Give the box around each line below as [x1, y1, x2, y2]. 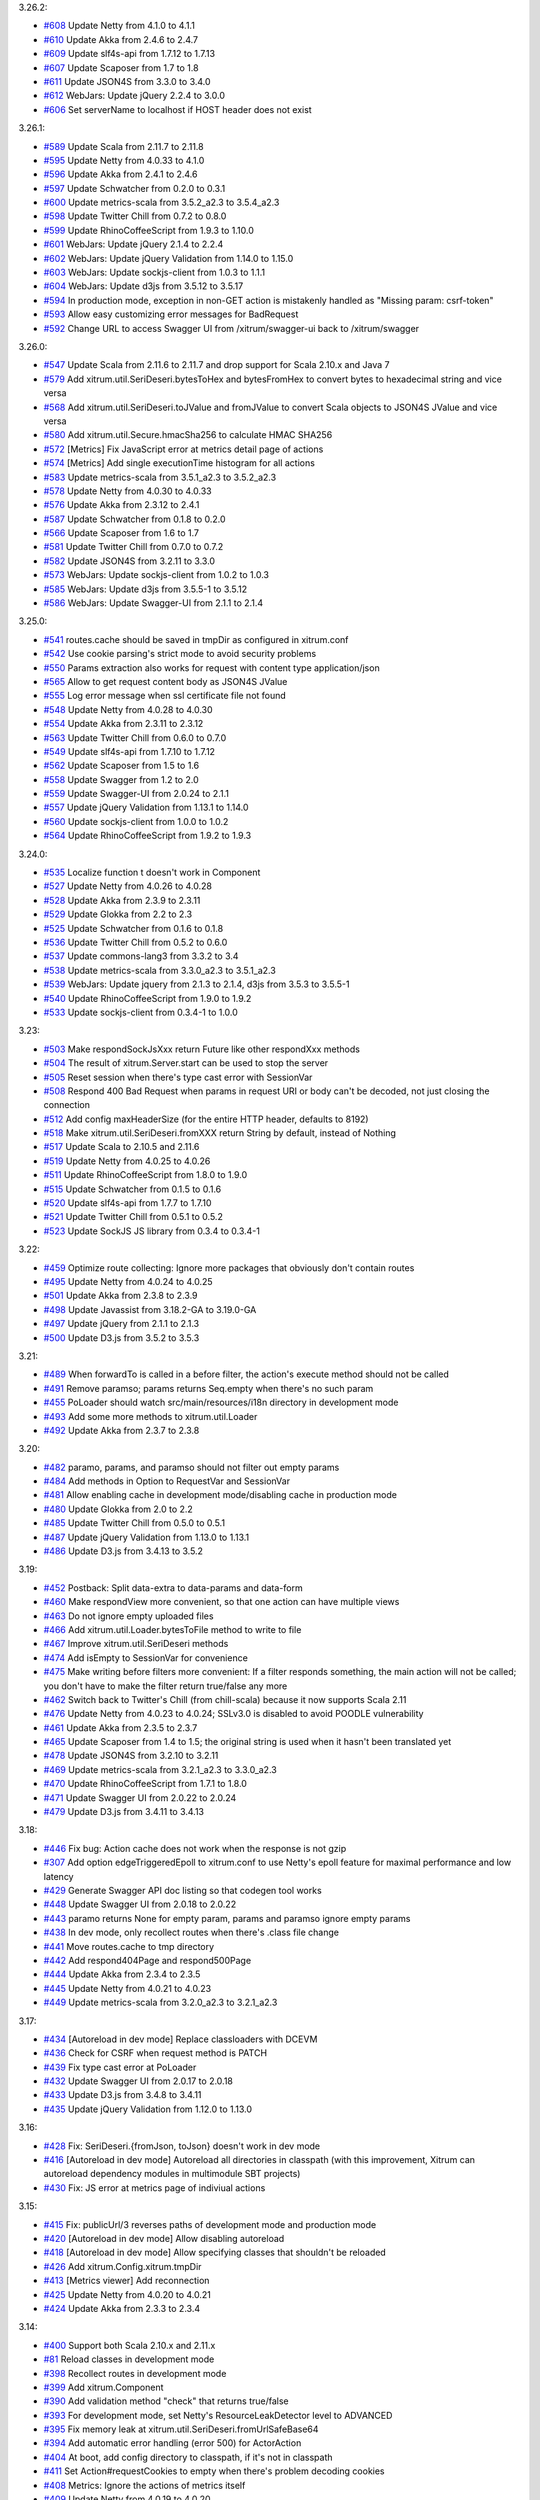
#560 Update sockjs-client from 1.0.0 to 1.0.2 [43, 815, 229, 827]
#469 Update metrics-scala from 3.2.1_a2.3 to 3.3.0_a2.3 [43, 1763, 277, 1775]
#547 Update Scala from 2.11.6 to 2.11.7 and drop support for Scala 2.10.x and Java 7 [43, 359, 390, 371]
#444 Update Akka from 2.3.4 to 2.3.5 [43, 1968, 201, 1980]
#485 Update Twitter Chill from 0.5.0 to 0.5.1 [43, 1517, 225, 1529]
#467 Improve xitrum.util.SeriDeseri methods [43, 1638, 229, 1650]
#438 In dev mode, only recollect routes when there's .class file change [43, 1926, 340, 1939]
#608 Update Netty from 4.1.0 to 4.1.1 [43, 20, 195, 32]
